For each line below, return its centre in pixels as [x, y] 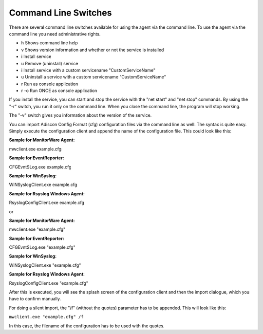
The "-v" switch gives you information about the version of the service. [80, 115]
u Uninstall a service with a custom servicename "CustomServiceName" [94, 77]
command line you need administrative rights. [55, 34]
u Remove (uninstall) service [50, 63]
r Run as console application [50, 84]
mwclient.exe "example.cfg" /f [46, 317]
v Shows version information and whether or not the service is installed [93, 50]
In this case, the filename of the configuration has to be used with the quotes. [87, 326]
